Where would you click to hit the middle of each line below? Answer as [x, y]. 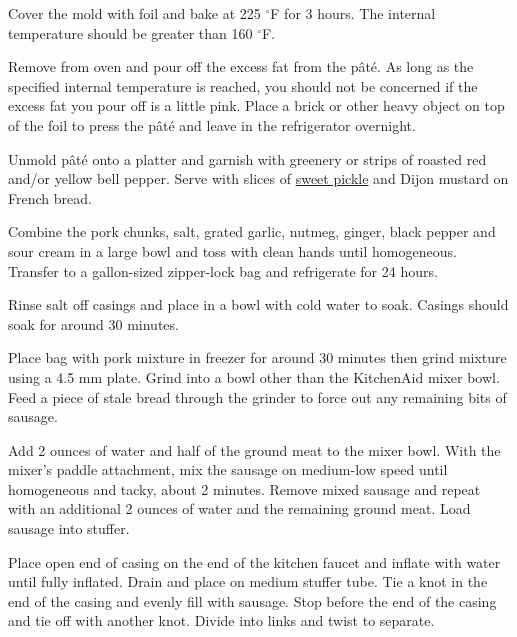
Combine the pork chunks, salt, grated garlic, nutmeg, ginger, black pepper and [252, 231]
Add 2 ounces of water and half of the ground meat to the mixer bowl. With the [254, 449]
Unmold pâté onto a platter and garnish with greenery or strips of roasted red [247, 158]
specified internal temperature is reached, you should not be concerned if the [243, 85]
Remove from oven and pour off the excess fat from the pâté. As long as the [241, 66]
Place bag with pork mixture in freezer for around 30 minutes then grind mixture [257, 357]
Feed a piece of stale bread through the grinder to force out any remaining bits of [257, 396]
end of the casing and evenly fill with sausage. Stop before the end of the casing [252, 600]
